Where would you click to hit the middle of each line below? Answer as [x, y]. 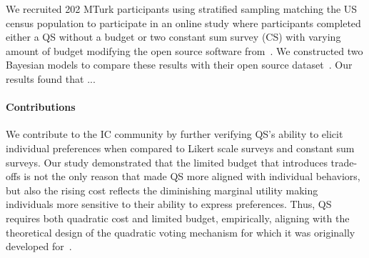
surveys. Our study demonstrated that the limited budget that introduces [167, 162]
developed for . [39, 246]
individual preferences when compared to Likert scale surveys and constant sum [180, 148]
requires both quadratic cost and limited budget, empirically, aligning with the [178, 218]
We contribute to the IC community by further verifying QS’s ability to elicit [175, 134]
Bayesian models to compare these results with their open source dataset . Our [179, 65]
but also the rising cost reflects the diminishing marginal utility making [162, 190]
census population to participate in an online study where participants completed [183, 23]
